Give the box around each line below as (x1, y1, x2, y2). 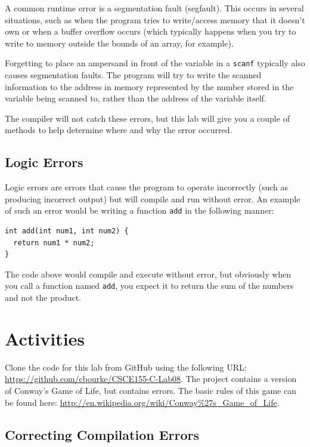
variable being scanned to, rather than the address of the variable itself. (5, 92, 266, 104)
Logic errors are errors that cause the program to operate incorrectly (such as (5, 181, 289, 193)
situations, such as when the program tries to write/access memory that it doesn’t (5, 13, 305, 26)
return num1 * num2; (13, 238, 95, 247)
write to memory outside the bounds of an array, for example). (5, 36, 234, 49)
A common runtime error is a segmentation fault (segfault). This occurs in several (5, 2, 304, 14)
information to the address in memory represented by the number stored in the (5, 80, 294, 93)
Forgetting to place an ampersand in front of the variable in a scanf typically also (5, 57, 305, 69)
